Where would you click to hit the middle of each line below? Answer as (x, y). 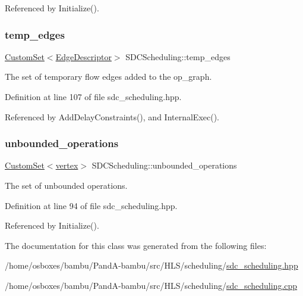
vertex (67, 165)
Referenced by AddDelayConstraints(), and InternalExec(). (112, 116)
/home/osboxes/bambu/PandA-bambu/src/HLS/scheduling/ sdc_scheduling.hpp (151, 265)
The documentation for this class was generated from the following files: (136, 245)
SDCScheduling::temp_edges (178, 56)
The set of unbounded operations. (66, 185)
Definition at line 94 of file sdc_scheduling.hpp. (91, 205)
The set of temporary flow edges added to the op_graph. (108, 77)
